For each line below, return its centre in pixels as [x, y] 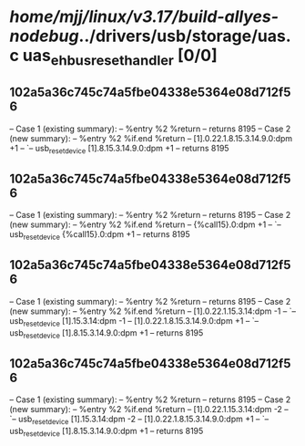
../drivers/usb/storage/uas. [185, 36]
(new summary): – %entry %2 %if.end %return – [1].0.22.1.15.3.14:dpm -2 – [149, 410]
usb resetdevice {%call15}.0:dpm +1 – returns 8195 [100, 235]
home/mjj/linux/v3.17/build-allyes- [144, 17]
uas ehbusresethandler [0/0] [120, 57]
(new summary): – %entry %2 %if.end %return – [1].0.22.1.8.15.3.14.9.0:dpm [151, 138]
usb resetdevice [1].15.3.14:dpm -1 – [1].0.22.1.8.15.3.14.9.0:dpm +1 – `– [134, 322]
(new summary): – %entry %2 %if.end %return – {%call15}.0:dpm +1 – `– [146, 224]
